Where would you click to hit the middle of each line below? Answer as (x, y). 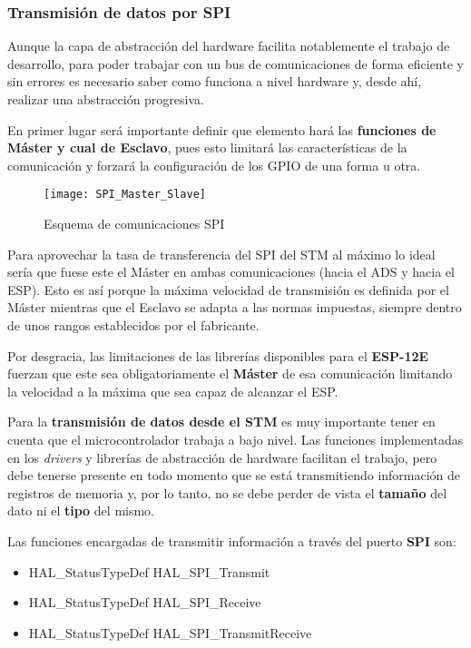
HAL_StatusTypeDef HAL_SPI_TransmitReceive (170, 632)
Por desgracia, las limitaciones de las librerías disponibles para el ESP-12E (218, 355)
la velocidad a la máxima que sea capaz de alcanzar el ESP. (173, 391)
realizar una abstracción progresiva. (106, 99)
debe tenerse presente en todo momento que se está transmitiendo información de (234, 475)
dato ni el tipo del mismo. (81, 511)
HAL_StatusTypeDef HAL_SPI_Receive (145, 602)
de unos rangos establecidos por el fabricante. (133, 325)
